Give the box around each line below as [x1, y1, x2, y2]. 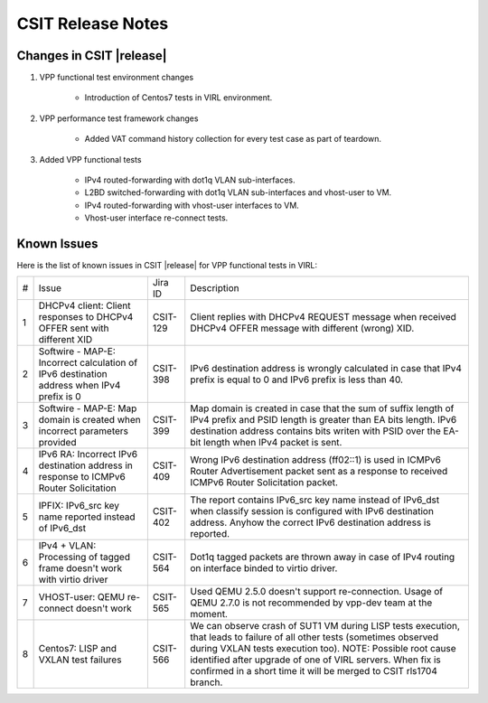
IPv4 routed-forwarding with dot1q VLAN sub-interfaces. [84, 174, 296, 185]
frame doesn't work [38, 562, 122, 575]
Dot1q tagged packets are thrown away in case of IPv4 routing [190, 551, 455, 564]
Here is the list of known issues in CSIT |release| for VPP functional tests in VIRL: [16, 260, 318, 271]
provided [38, 436, 77, 449]
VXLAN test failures [38, 653, 122, 666]
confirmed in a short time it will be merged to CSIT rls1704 [190, 665, 437, 678]
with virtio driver [38, 574, 108, 586]
